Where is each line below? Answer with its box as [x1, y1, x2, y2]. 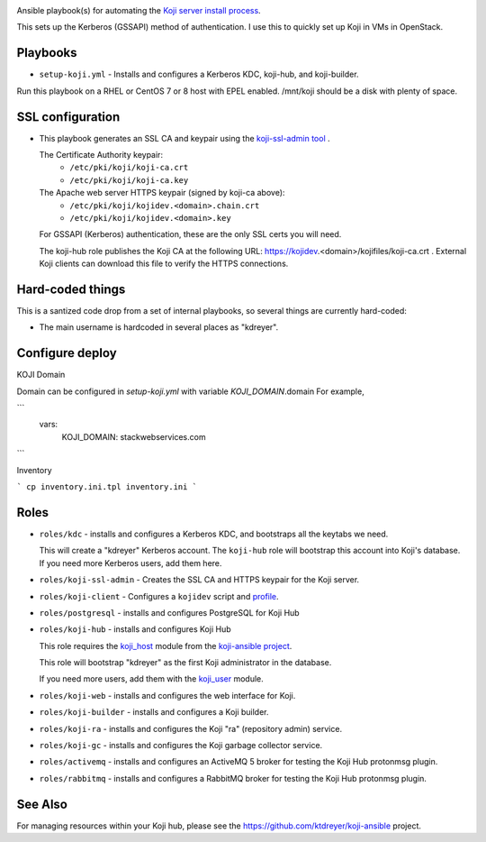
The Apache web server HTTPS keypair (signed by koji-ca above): [39, 188, 285, 198]
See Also [16, 796, 67, 811]
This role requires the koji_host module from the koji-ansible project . [39, 640, 292, 651]
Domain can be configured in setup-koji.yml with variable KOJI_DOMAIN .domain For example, [16, 386, 364, 397]
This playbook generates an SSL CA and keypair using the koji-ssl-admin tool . [39, 133, 330, 143]
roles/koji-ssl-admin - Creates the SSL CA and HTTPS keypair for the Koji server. [39, 574, 360, 585]
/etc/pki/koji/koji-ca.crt [69, 162, 189, 173]
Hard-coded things [16, 281, 126, 297]
